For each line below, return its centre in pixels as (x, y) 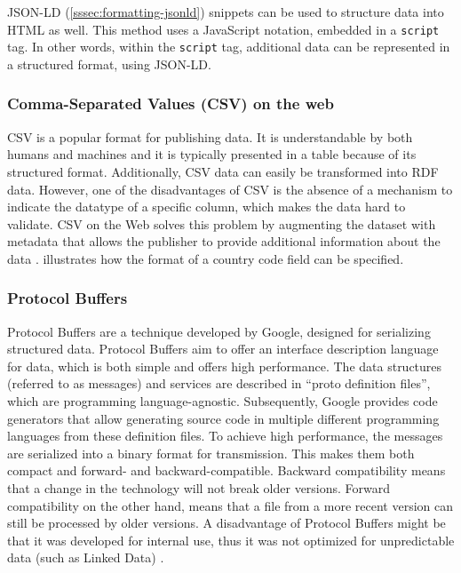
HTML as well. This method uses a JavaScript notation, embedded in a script (223, 29)
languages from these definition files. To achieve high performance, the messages (225, 436)
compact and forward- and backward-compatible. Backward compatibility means (227, 470)
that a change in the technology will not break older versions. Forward (199, 488)
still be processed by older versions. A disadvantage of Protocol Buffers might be (227, 523)
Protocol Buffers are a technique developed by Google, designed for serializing (219, 331)
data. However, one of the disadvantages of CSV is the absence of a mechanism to (230, 189)
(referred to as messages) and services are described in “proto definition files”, (219, 383)
